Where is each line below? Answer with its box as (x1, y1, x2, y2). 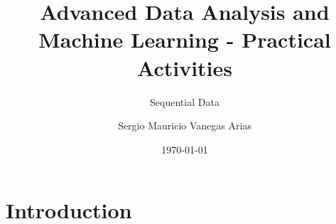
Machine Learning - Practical (38, 25, 331, 54)
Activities (136, 53, 233, 82)
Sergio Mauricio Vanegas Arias (118, 118, 251, 133)
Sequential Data (150, 94, 220, 109)
